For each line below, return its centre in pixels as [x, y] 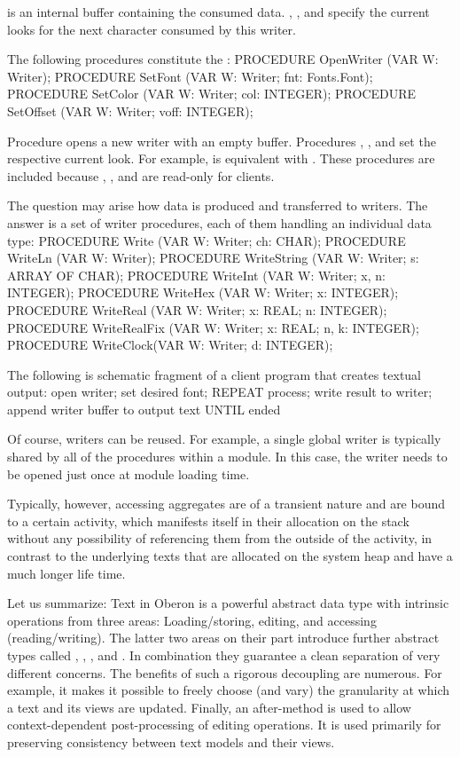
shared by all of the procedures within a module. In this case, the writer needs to [227, 457]
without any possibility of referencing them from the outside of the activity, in [220, 538]
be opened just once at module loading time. [129, 473]
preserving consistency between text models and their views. [171, 741]
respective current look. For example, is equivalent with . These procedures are [221, 158]
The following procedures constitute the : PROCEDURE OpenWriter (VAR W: [223, 59]
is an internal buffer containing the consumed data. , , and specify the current [218, 12]
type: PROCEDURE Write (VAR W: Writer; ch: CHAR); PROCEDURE [207, 240]
